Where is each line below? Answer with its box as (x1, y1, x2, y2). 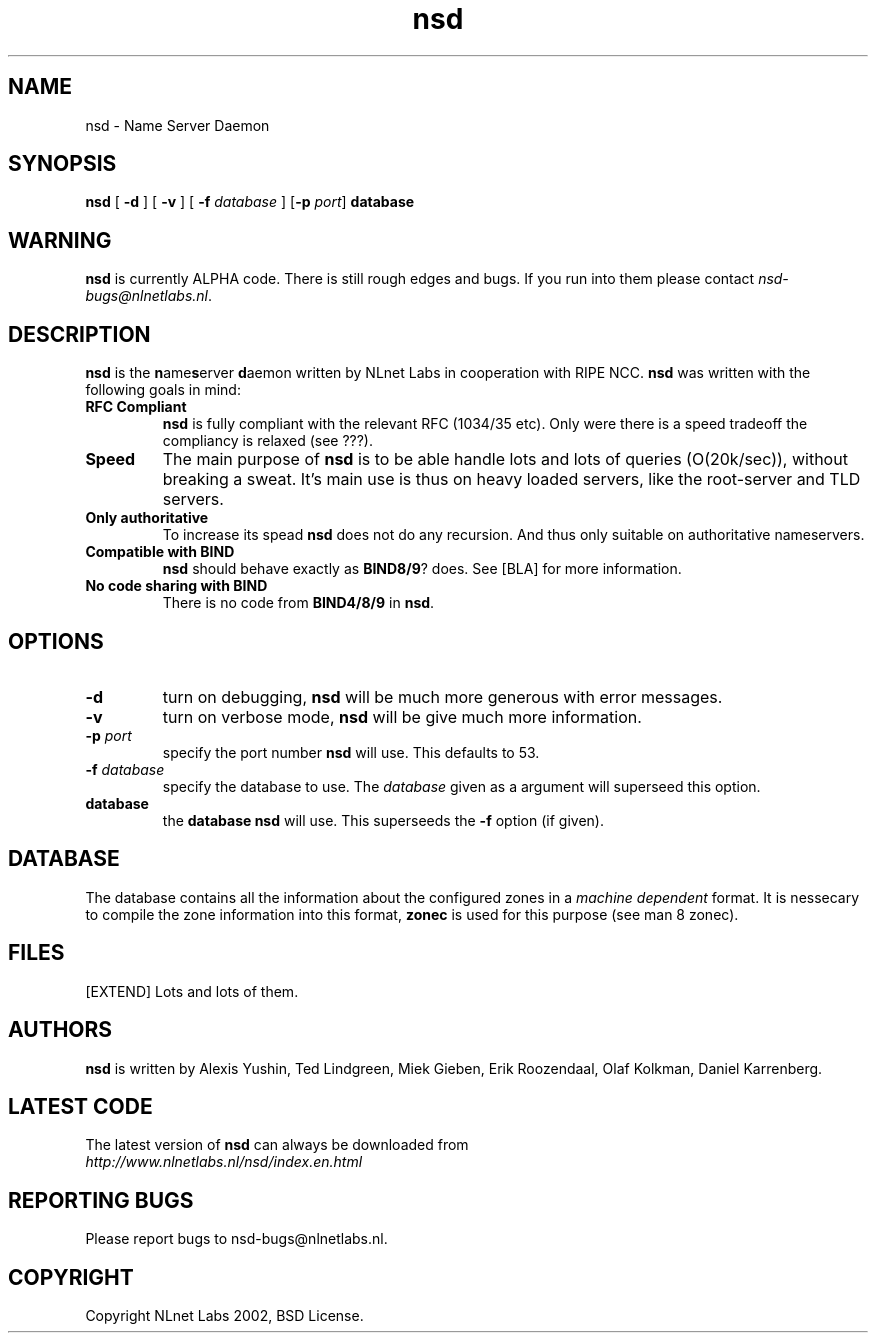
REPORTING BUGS (8, 1187, 194, 1213)
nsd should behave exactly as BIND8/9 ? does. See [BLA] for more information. (162, 560, 682, 578)
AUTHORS (8, 1017, 113, 1043)
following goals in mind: (85, 381, 241, 399)
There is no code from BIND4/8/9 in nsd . (162, 594, 435, 612)
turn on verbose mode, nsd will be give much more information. (162, 706, 642, 727)
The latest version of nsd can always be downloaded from (85, 1136, 469, 1154)
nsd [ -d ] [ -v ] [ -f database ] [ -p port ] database (85, 193, 415, 211)
